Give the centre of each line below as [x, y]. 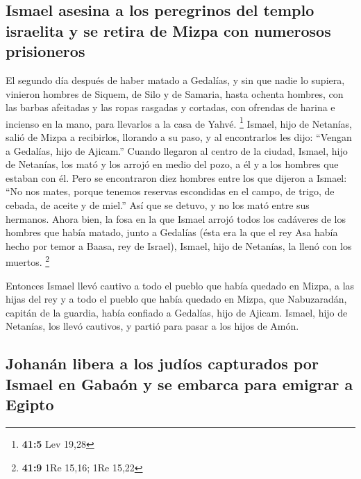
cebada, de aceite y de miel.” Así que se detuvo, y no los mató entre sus [158, 204]
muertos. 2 [28, 261]
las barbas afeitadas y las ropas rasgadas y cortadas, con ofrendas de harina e [170, 107]
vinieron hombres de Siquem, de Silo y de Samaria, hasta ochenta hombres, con [175, 93]
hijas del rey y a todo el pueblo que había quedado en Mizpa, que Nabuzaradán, [176, 299]
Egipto [30, 404]
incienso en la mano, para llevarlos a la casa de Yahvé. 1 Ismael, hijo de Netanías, [179, 122]
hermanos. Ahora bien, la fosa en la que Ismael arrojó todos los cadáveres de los [176, 218]
